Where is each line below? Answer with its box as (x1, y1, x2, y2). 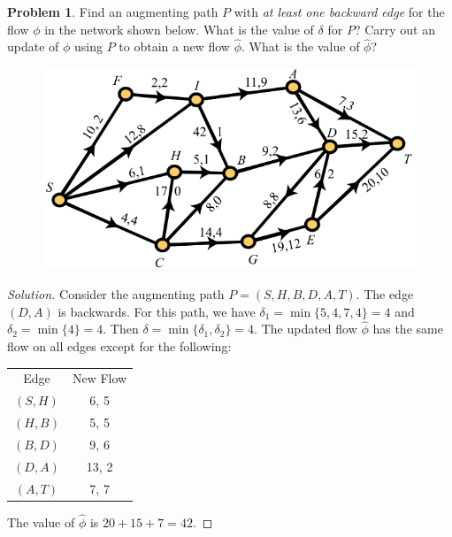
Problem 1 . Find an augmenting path (7, 3, 218, 20)
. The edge (356, 285, 414, 303)
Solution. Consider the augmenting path (7, 285, 225, 303)
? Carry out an (354, 19, 435, 38)
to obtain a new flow (119, 37, 230, 56)
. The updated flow (254, 319, 357, 338)
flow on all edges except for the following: (7, 337, 232, 356)
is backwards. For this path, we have (57, 302, 256, 320)
